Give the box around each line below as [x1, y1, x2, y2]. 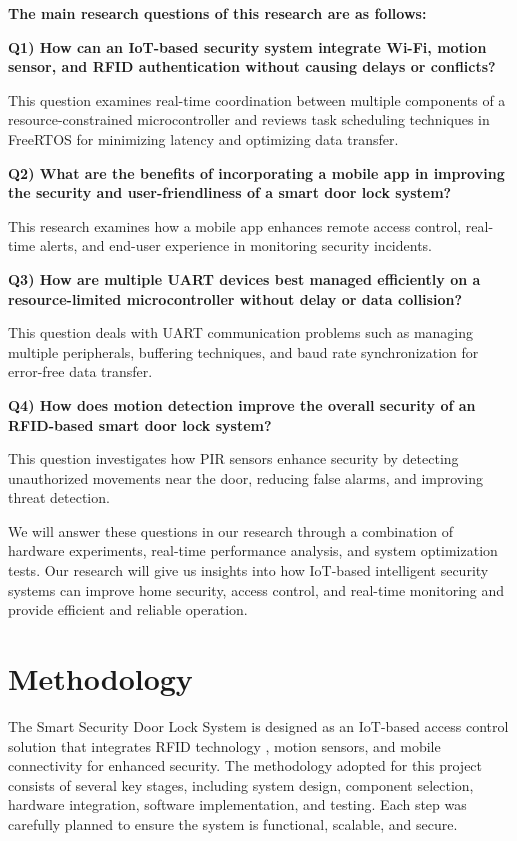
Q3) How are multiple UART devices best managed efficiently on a [8, 268, 481, 289]
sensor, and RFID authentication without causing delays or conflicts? [8, 56, 496, 77]
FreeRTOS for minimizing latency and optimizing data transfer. [8, 128, 399, 149]
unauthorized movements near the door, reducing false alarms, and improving [8, 467, 483, 488]
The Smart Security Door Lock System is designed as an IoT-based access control [8, 715, 509, 736]
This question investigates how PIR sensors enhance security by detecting [8, 448, 459, 469]
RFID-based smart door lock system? [8, 414, 272, 435]
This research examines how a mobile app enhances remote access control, [8, 215, 462, 236]
